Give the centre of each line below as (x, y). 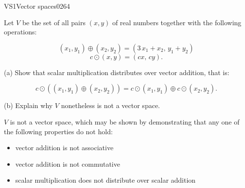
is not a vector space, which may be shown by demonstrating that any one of (125, 121)
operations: (20, 32)
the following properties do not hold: (58, 131)
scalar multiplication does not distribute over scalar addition (105, 180)
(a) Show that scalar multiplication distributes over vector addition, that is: (117, 72)
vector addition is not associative (64, 148)
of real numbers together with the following (177, 22)
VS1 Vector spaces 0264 (37, 6)
